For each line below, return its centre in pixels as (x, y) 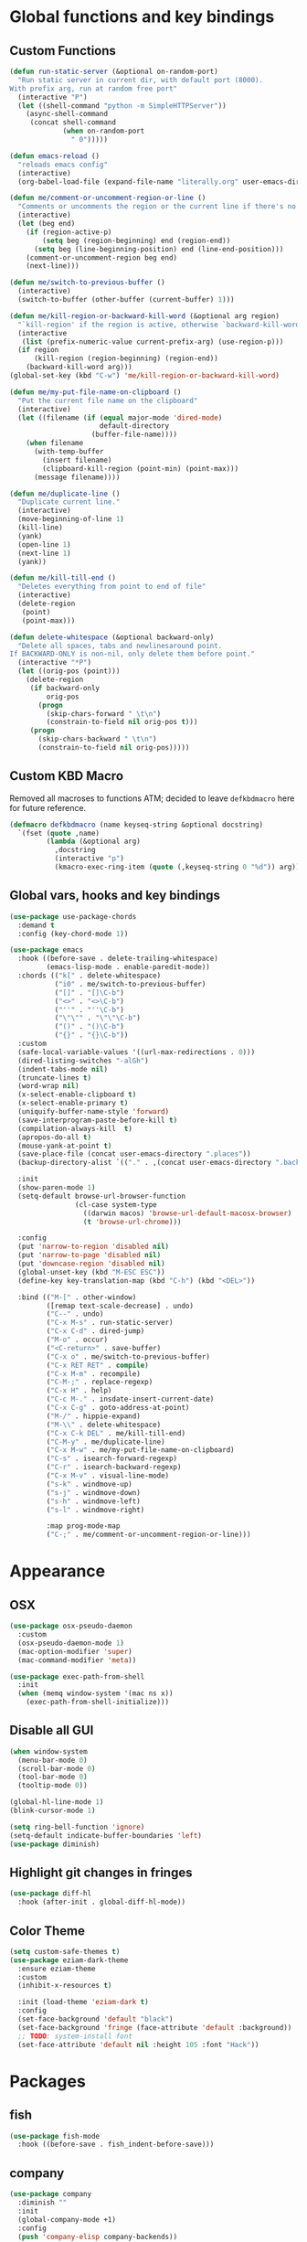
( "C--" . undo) (75, 1314)
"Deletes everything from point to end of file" (112, 587)
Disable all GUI (52, 1730)
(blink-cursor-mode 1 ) (53, 1811)
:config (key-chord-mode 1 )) (73, 934)
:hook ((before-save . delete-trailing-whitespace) (118, 959)
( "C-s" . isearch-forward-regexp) (112, 1459)
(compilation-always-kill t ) (75, 1128)
